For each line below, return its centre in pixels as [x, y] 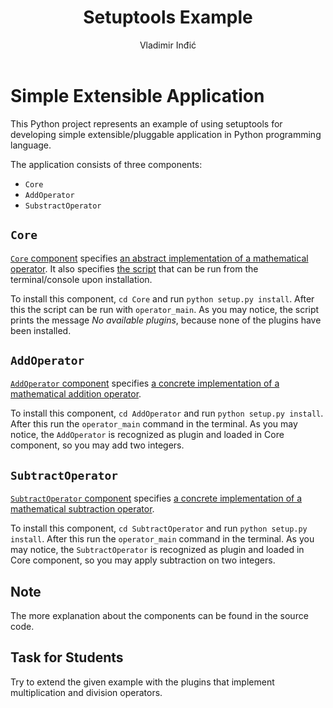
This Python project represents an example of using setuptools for [146, 123]
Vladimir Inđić [168, 45]
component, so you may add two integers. [97, 445]
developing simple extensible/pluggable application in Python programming [166, 134]
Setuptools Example [168, 17]
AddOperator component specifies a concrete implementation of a [145, 383]
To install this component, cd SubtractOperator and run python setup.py [159, 528]
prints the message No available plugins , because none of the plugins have [166, 320]
